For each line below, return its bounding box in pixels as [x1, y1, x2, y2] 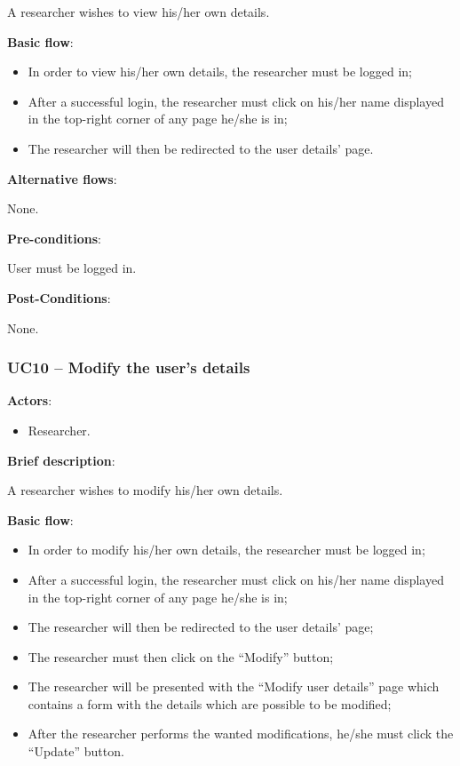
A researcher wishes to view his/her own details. [7, 3, 270, 20]
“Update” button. [28, 742, 124, 761]
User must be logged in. [7, 259, 137, 277]
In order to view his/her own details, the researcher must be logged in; [28, 62, 412, 81]
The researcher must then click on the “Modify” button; [28, 647, 334, 666]
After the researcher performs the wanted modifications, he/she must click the [28, 724, 454, 743]
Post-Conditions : [7, 288, 111, 307]
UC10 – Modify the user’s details [7, 356, 250, 379]
